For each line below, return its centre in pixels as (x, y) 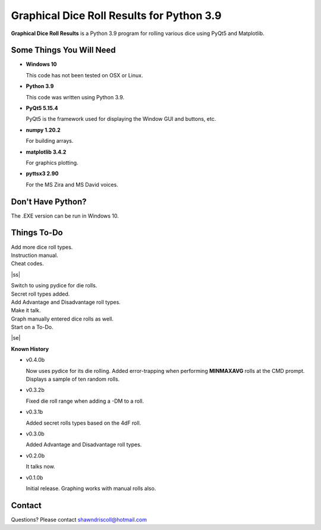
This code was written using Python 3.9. (75, 97)
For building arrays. (50, 141)
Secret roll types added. (40, 294)
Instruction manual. (35, 255)
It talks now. (41, 466)
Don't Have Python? (49, 201)
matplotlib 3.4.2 (46, 152)
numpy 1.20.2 (43, 130)
